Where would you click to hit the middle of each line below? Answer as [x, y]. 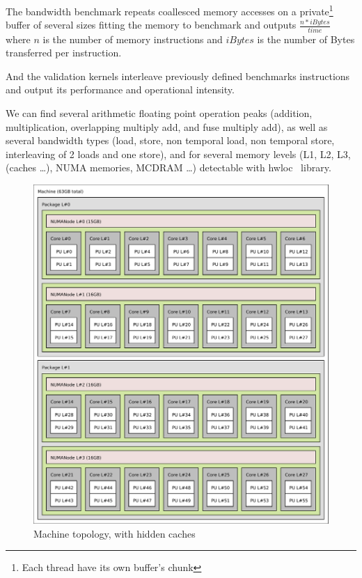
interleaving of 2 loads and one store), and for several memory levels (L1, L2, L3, [178, 154]
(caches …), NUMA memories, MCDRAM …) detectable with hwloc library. [168, 167]
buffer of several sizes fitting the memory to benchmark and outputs [151, 25]
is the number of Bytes [306, 39]
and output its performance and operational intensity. [120, 89]
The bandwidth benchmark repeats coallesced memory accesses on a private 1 [170, 10]
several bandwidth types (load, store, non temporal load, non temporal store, [170, 140]
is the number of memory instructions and [133, 39]
